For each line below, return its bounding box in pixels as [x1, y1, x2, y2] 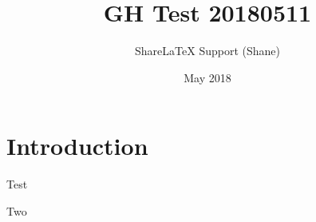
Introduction [6, 129, 148, 162]
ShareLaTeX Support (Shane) [135, 42, 280, 59]
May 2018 [184, 69, 231, 85]
